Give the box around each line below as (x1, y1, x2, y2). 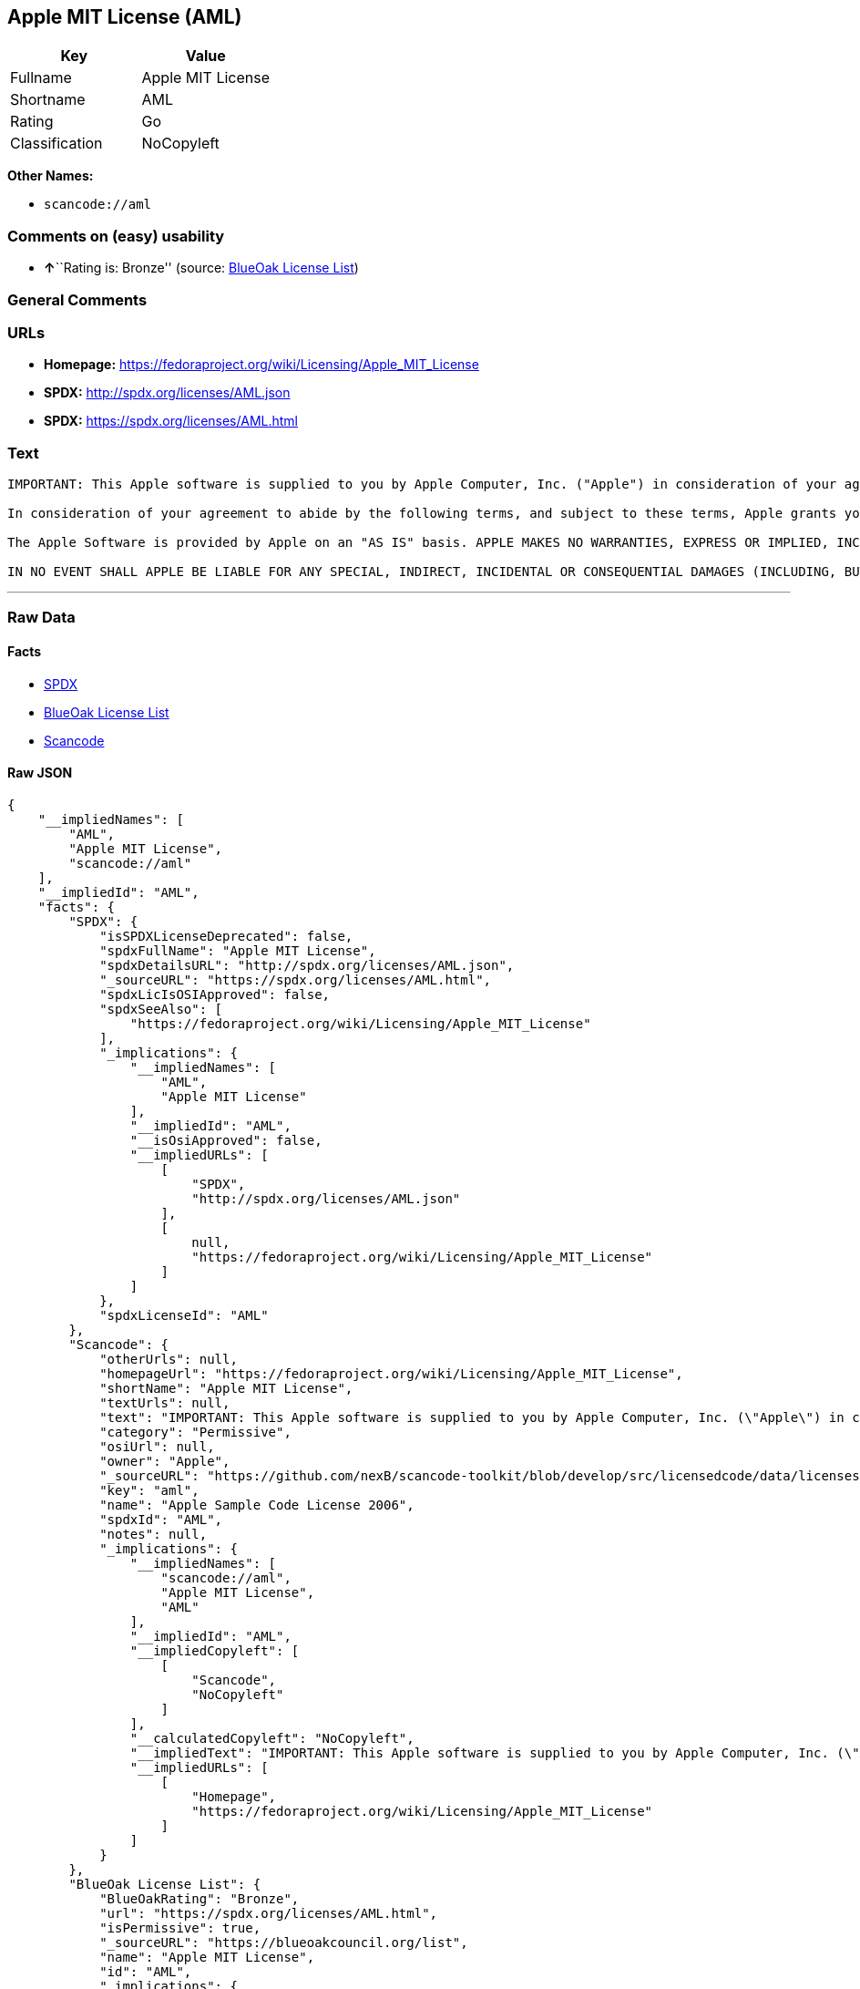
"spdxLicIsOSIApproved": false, (99, 986, 331, 1002)
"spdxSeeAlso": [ (99, 1001, 223, 1016)
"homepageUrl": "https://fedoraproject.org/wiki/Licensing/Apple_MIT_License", (99, 1366, 683, 1381)
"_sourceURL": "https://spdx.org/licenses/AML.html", (99, 972, 492, 987)
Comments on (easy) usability (7, 226, 225, 245)
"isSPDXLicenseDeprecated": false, (99, 928, 353, 943)
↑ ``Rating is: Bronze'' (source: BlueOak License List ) (44, 260, 359, 276)
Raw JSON (7, 765, 73, 781)
